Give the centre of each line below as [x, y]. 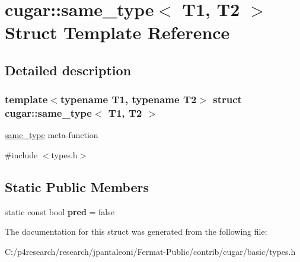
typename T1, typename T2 [128, 99]
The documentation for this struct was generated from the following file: [136, 231]
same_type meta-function [52, 135]
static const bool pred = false [60, 211]
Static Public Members [77, 187]
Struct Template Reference [117, 32]
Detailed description [68, 70]
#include [21, 155]
